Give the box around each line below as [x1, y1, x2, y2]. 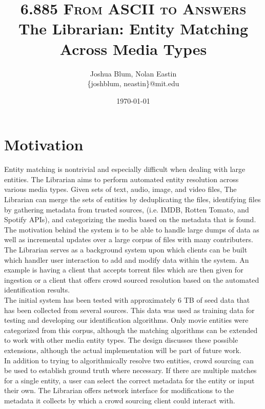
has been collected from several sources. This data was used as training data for [4, 304, 255, 315]
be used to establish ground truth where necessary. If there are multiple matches [4, 365, 257, 376]
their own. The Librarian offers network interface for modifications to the [4, 385, 234, 396]
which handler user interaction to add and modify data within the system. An [4, 254, 249, 265]
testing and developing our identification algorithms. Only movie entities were [4, 315, 249, 325]
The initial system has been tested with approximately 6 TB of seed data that [4, 294, 250, 305]
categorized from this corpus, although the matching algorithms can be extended [4, 324, 258, 335]
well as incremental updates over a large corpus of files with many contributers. [4, 234, 253, 245]
